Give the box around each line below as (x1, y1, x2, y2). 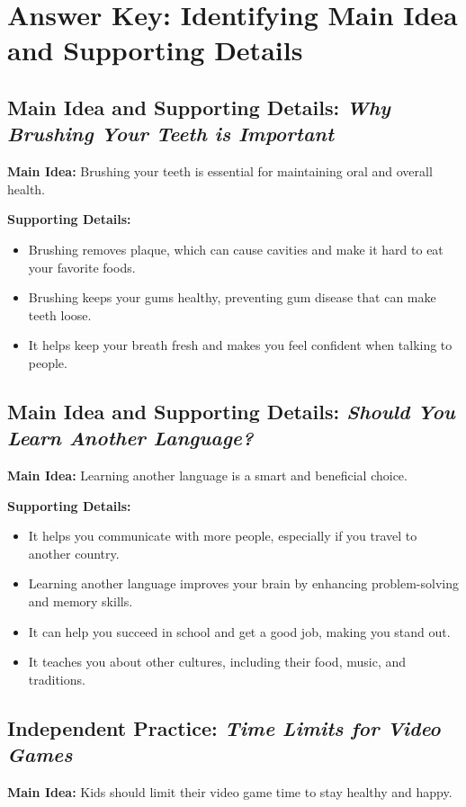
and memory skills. (28, 592, 133, 611)
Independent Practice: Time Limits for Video (7, 713, 441, 741)
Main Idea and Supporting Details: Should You (7, 397, 455, 425)
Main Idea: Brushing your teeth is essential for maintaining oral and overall (7, 162, 433, 181)
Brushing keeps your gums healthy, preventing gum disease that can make (28, 288, 436, 307)
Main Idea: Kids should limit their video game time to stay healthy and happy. (7, 783, 453, 802)
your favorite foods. (28, 257, 136, 276)
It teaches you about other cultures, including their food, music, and (28, 652, 407, 671)
